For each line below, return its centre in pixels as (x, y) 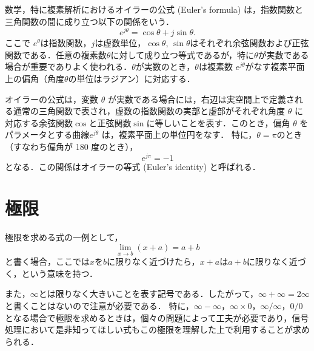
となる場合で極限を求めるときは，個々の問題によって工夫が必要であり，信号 (157, 317)
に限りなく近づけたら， (153, 261)
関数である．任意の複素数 (56, 54)
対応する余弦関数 (39, 122)
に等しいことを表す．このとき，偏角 (218, 122)
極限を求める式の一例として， (64, 237)
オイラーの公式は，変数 (52, 99)
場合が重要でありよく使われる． (68, 66)
